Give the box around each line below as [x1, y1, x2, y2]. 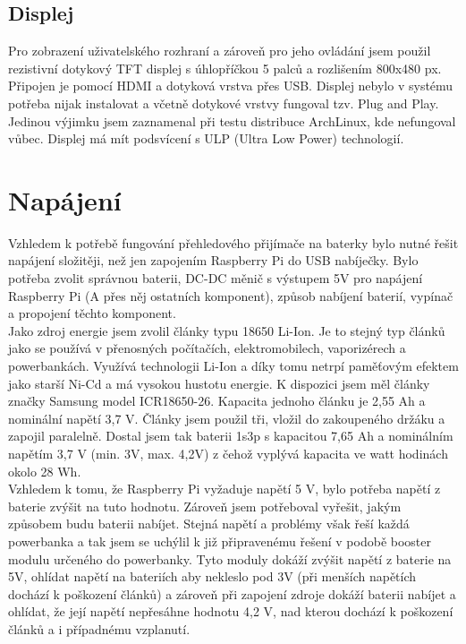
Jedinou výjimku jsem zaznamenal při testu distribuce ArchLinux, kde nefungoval [8, 111, 456, 130]
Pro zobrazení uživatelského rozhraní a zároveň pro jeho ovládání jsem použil [8, 41, 431, 60]
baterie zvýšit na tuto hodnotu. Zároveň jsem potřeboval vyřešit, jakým [8, 496, 402, 515]
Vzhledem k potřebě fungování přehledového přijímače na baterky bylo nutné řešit [8, 233, 459, 252]
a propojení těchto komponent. [8, 304, 176, 322]
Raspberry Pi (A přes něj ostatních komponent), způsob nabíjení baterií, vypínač [8, 286, 453, 305]
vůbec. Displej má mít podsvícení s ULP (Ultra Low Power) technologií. [8, 129, 404, 148]
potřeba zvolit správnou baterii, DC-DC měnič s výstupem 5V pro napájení [8, 269, 423, 288]
